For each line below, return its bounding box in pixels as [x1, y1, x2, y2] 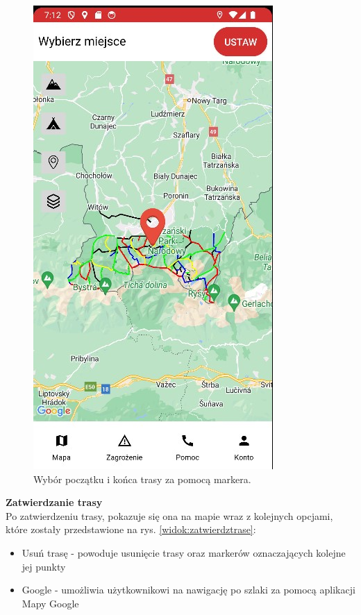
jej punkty [22, 559, 66, 573]
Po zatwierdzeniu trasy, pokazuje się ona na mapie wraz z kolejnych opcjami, [6, 508, 333, 523]
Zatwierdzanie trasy [6, 495, 103, 509]
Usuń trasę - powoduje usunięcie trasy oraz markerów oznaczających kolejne [22, 545, 346, 559]
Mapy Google [22, 596, 79, 610]
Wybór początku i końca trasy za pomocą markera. [33, 471, 251, 486]
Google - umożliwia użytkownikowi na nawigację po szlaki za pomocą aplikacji [22, 582, 355, 597]
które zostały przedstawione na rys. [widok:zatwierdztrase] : [6, 522, 256, 537]
